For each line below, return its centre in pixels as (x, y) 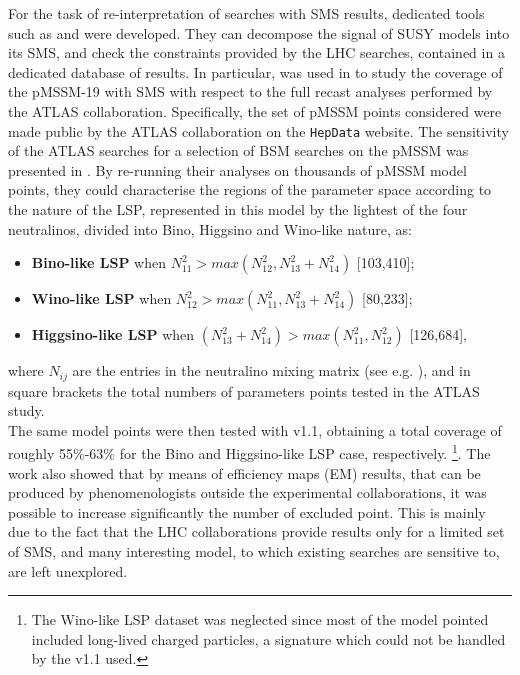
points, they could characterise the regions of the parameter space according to (250, 189)
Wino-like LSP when (101, 298)
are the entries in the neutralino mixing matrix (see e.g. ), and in (271, 370)
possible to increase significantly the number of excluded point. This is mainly (247, 511)
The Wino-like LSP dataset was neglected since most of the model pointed (260, 619)
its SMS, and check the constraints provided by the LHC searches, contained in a (256, 52)
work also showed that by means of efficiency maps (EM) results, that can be (244, 472)
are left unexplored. (68, 570)
